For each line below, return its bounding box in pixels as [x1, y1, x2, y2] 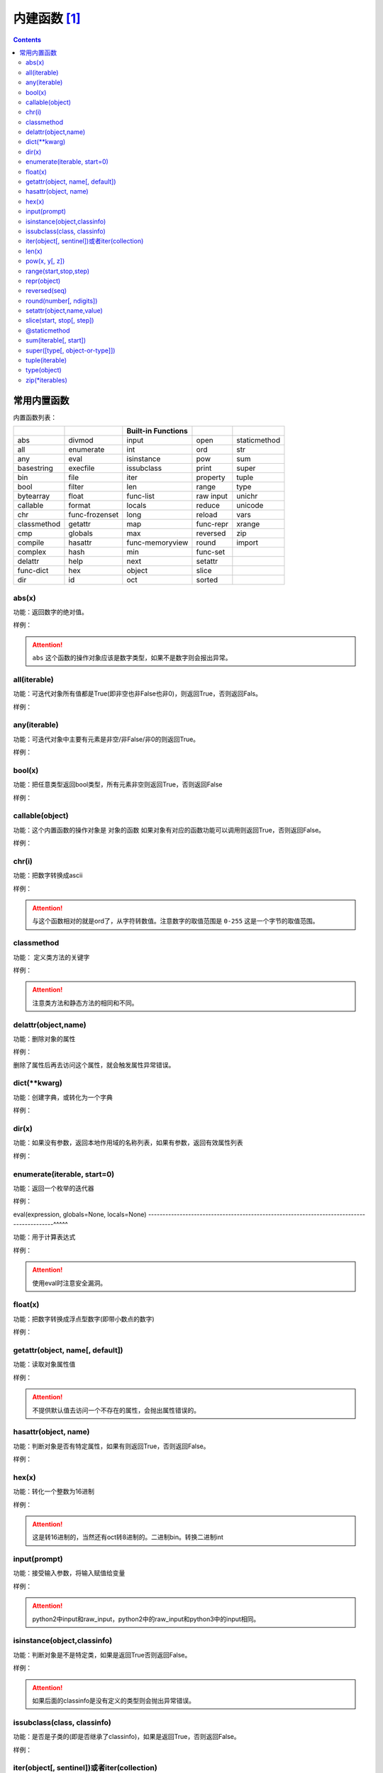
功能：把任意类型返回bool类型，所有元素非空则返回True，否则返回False [13, 780, 223, 789]
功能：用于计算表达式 [13, 1233, 76, 1241]
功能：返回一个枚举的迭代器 [13, 1184, 94, 1192]
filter [68, 482, 84, 492]
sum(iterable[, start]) [26, 336, 87, 345]
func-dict [17, 566, 49, 576]
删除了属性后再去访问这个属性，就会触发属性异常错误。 [13, 1060, 175, 1069]
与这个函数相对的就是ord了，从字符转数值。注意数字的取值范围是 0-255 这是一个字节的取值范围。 [32, 917, 319, 926]
